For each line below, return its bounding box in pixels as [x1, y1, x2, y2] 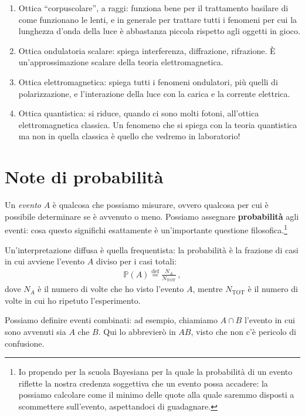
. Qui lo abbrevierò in [98, 325, 176, 337]
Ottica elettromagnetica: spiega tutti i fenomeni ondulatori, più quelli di [18, 75, 278, 88]
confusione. [5, 337, 45, 349]
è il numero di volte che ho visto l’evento [38, 283, 184, 295]
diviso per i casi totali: [96, 255, 177, 267]
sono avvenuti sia [5, 325, 66, 337]
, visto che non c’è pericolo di [191, 325, 296, 337]
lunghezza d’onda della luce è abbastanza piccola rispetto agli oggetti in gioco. [18, 25, 300, 37]
